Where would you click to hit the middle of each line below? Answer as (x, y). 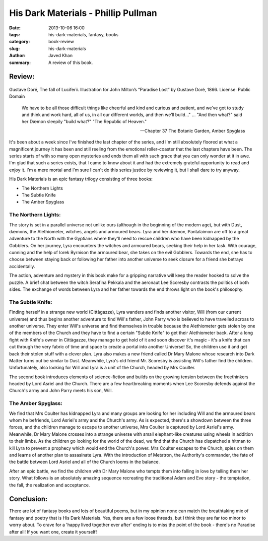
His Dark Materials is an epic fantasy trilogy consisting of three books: (81, 179)
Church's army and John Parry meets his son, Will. (61, 391)
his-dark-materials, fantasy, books (83, 34)
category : (20, 42)
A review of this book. (71, 63)
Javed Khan (61, 56)
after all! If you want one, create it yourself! (53, 532)
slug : (14, 48)
